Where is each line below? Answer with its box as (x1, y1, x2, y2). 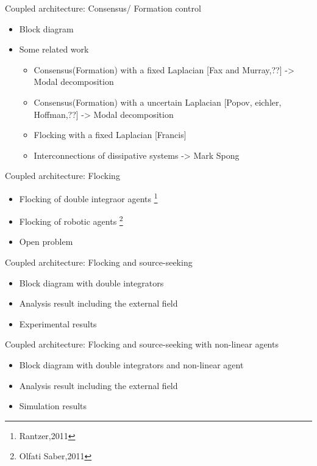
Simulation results (19, 399, 87, 412)
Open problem (19, 235, 73, 248)
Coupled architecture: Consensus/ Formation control (5, 2, 201, 14)
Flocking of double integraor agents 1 (19, 190, 158, 205)
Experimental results (19, 317, 97, 330)
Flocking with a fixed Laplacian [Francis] (34, 128, 187, 141)
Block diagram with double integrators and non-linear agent (19, 359, 244, 371)
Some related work (19, 43, 89, 56)
